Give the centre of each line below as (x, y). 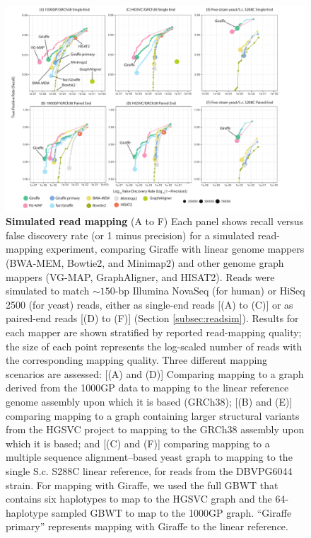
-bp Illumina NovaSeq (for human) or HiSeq (210, 291)
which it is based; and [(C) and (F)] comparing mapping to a (138, 443)
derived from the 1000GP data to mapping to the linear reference (147, 388)
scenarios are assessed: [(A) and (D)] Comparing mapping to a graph (155, 373)
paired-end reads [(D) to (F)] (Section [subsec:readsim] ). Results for (152, 318)
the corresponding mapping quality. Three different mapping (137, 360)
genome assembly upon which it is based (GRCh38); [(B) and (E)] (149, 401)
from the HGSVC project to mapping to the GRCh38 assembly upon (155, 429)
